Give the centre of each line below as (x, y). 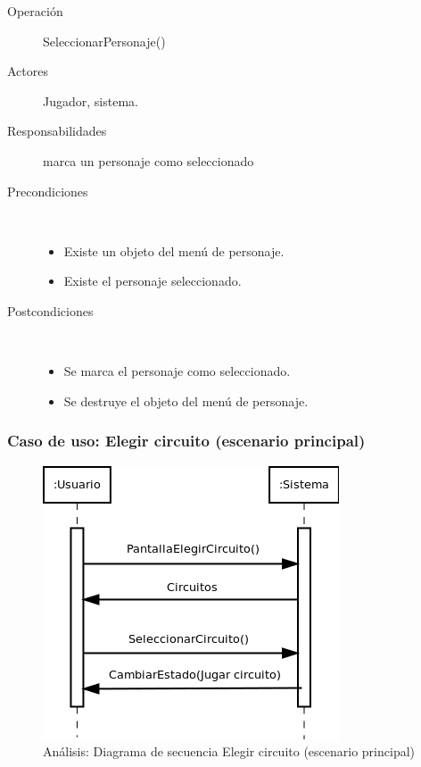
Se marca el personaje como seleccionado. (177, 371)
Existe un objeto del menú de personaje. (174, 250)
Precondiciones (48, 191)
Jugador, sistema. (91, 100)
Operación (35, 11)
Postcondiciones (50, 310)
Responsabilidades (57, 131)
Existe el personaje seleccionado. (153, 281)
